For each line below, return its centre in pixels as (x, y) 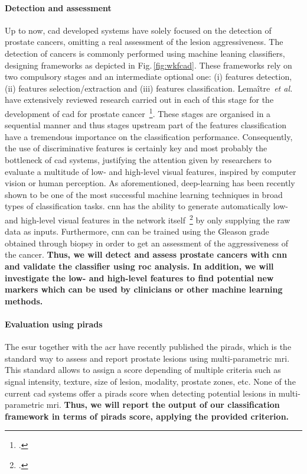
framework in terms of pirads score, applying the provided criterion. (147, 416)
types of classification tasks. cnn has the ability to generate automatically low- (146, 206)
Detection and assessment (58, 7)
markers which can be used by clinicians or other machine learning (144, 289)
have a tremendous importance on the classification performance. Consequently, (149, 136)
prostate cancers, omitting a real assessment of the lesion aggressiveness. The (144, 42)
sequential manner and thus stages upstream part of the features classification (146, 125)
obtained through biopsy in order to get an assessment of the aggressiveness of (146, 243)
